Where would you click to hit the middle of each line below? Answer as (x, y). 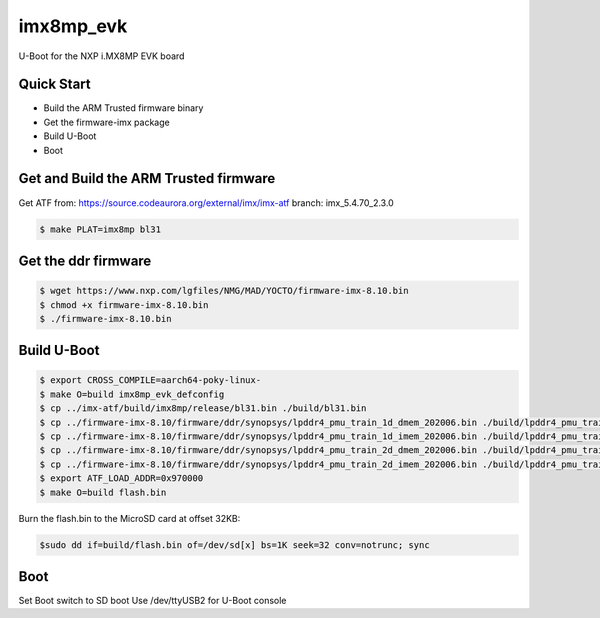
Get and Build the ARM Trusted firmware (147, 178)
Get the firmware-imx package (106, 122)
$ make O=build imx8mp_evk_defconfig (132, 394)
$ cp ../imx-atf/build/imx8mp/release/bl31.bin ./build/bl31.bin (203, 408)
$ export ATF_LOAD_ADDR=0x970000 (121, 478)
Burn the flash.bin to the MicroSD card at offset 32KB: (129, 518)
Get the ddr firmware (85, 260)
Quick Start (54, 84)
